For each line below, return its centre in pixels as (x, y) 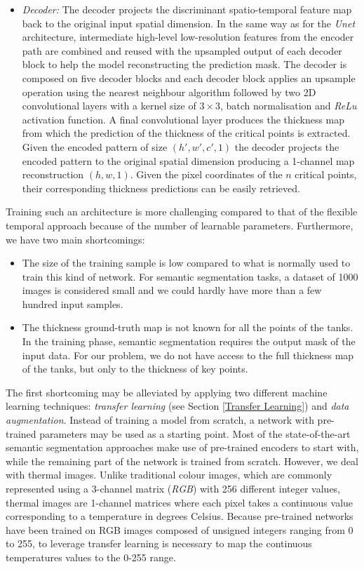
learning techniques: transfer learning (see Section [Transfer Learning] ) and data (177, 406)
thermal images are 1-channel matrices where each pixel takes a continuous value (180, 502)
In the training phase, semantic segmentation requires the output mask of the (189, 341)
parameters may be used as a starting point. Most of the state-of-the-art (195, 433)
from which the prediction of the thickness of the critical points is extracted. (186, 133)
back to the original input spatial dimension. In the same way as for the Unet (189, 23)
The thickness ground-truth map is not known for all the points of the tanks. (188, 327)
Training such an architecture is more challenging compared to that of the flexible (182, 212)
